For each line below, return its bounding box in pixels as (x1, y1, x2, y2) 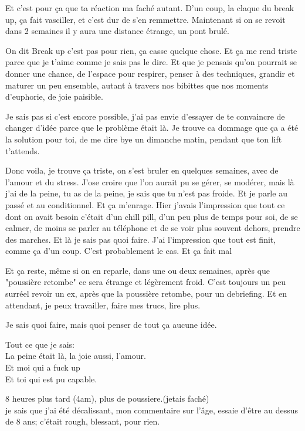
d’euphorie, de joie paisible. (5, 90, 103, 103)
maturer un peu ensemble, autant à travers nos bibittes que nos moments (5, 79, 269, 91)
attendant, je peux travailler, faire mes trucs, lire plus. (5, 298, 201, 311)
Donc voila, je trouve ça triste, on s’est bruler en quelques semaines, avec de (5, 164, 279, 177)
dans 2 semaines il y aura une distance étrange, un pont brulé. (5, 25, 229, 37)
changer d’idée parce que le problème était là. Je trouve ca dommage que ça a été (5, 121, 299, 134)
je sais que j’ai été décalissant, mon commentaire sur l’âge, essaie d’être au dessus (5, 403, 298, 416)
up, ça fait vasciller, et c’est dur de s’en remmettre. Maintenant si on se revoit (5, 13, 286, 25)
